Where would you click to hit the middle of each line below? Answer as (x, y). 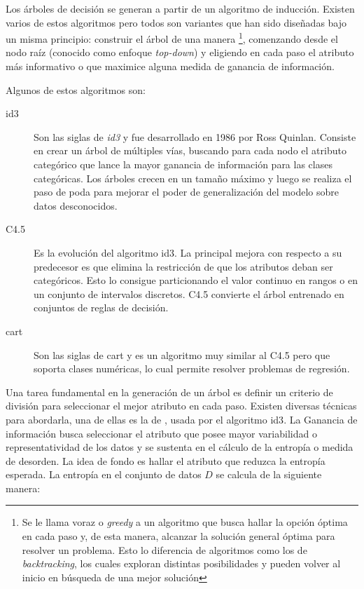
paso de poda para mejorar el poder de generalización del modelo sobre (186, 192)
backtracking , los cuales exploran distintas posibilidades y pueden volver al (181, 563)
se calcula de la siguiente (269, 474)
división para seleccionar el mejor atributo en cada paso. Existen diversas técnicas (181, 406)
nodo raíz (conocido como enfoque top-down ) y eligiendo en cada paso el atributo (180, 52)
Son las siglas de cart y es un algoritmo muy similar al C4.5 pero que (182, 354)
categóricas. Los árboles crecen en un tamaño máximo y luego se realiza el (193, 178)
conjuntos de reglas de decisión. (101, 307)
